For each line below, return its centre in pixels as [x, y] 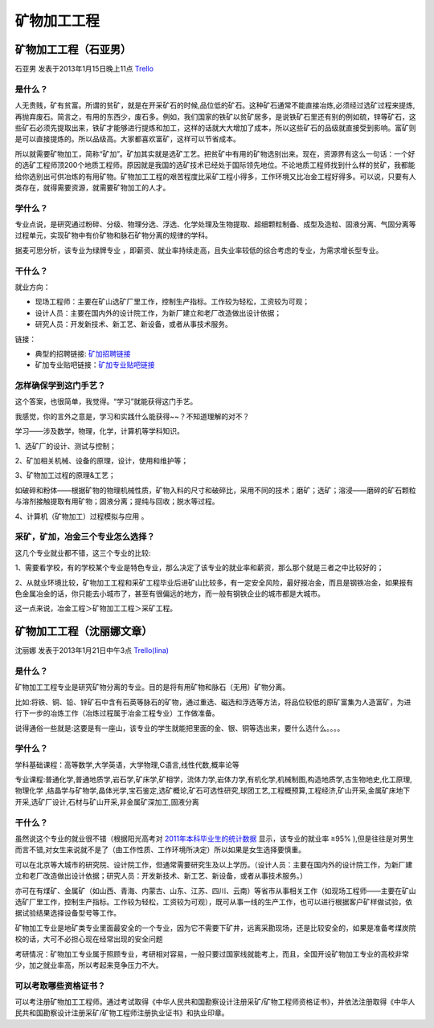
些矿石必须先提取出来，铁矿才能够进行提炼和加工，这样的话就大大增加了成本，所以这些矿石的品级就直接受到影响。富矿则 [215, 128]
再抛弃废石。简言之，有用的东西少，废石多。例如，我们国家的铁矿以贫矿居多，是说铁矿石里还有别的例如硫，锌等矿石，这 [215, 116]
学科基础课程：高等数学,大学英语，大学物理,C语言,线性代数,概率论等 [127, 765]
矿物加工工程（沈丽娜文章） [84, 632]
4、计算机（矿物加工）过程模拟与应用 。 [82, 516]
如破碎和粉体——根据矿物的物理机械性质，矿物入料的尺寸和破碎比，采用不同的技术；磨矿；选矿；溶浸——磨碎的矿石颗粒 [215, 490]
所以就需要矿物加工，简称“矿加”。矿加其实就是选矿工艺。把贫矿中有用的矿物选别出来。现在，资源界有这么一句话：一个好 [215, 153]
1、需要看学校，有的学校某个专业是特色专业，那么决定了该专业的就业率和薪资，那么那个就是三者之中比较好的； [199, 568]
